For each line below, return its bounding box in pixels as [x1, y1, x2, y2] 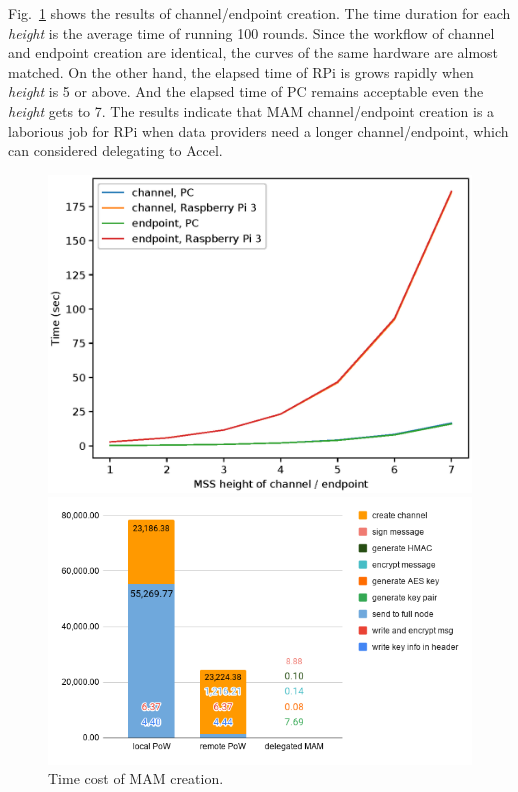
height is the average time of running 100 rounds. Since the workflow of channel [8, 22, 495, 43]
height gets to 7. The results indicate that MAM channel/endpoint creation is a [8, 100, 495, 121]
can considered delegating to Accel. [8, 140, 223, 161]
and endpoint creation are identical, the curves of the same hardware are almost [8, 42, 499, 63]
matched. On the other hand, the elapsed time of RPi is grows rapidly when [8, 61, 474, 82]
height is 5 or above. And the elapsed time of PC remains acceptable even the [8, 81, 484, 102]
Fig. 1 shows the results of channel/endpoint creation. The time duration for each [8, 3, 511, 23]
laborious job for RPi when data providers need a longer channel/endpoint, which [8, 120, 509, 141]
